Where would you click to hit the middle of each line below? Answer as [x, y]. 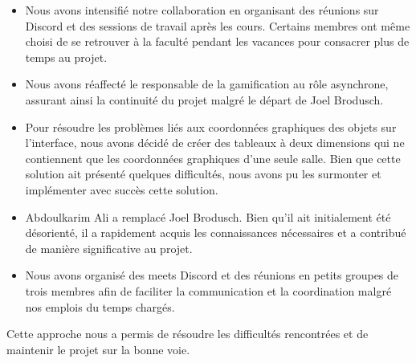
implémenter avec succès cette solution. [122, 189]
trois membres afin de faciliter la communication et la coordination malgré [208, 290]
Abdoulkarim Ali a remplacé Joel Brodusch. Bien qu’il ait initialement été [208, 216]
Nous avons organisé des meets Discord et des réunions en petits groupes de [212, 275]
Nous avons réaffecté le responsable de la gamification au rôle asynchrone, [207, 84]
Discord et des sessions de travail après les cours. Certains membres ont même [218, 25]
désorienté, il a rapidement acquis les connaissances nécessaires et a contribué [216, 232]
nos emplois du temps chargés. [100, 306]
